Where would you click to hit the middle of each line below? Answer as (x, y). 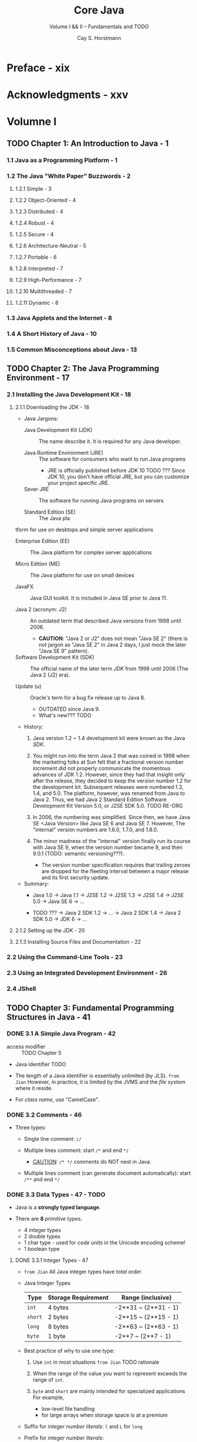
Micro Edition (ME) (38, 564)
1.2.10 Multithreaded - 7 (43, 291)
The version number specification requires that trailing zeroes (116, 865)
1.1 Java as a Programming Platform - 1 (62, 160)
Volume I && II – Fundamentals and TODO (99, 26)
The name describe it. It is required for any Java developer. (110, 441)
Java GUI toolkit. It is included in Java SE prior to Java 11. (98, 598)
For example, (48, 1397)
